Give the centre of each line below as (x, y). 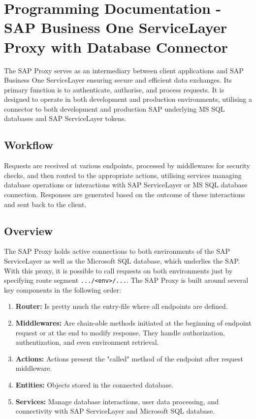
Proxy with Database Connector (116, 46)
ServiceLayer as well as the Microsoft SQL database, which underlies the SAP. (122, 261)
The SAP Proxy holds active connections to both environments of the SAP (117, 251)
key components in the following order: (63, 289)
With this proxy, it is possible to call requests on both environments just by (118, 270)
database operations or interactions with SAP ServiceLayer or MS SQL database (126, 185)
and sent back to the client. (45, 204)
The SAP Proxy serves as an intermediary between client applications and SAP (124, 70)
